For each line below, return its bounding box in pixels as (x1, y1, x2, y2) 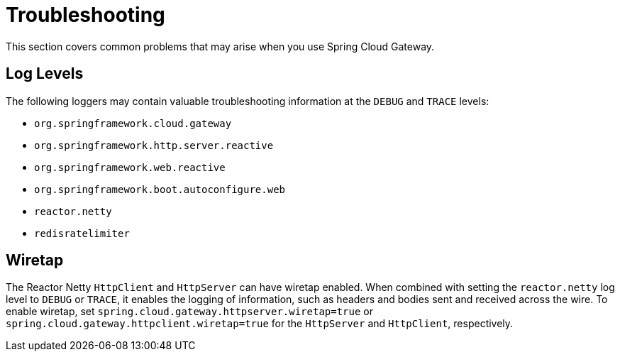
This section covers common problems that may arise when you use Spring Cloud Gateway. (6, 40, 435, 53)
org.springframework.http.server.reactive (34, 139, 274, 151)
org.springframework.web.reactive (34, 161, 226, 173)
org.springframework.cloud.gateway (34, 117, 232, 129)
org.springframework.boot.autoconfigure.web (34, 183, 286, 195)
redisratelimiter (34, 227, 130, 239)
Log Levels (6, 65, 84, 83)
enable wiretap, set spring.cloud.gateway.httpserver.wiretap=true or (6, 305, 374, 318)
